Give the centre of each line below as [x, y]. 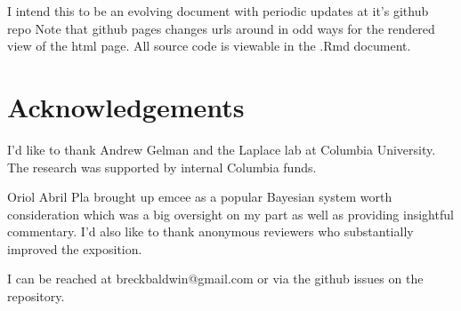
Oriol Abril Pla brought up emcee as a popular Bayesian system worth [200, 197]
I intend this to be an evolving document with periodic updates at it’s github [218, 11]
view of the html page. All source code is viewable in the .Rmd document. [209, 46]
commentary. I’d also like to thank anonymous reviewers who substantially [210, 231]
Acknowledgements [126, 106]
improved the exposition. [75, 248]
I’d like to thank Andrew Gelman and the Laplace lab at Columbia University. [222, 149]
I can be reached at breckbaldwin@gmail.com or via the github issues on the [215, 279]
